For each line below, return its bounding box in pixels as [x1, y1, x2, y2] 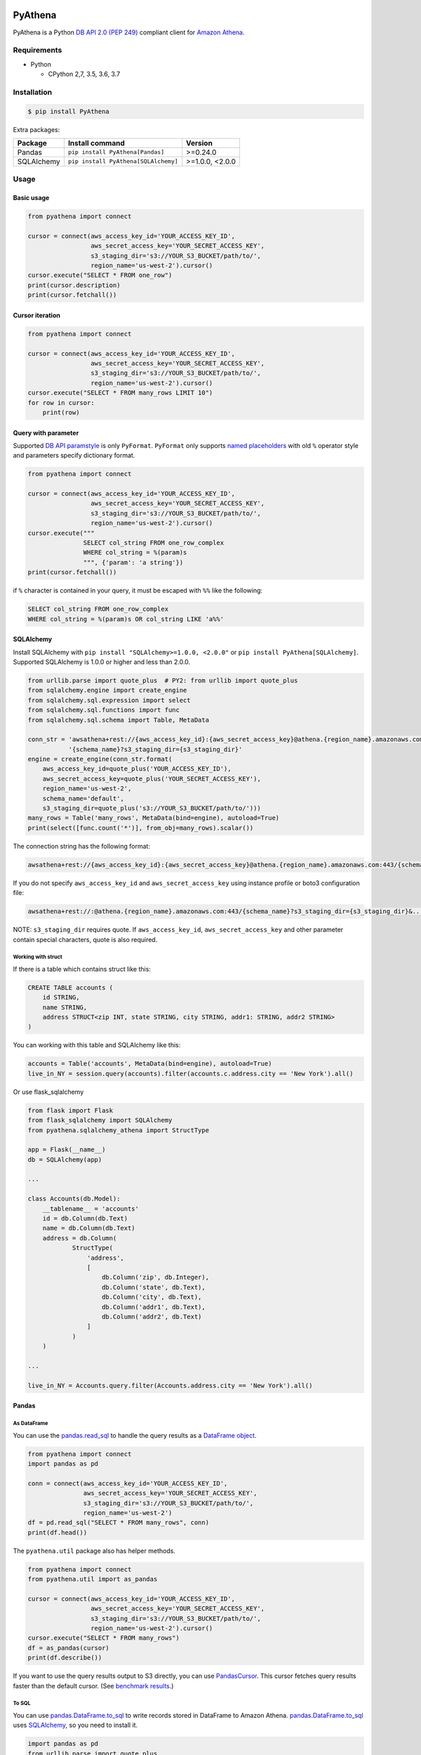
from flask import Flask [27, 1106, 114, 1114]
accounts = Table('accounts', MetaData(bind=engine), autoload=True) [27, 1060, 272, 1068]
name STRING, [42, 1003, 88, 1011]
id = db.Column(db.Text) [42, 1214, 128, 1223]
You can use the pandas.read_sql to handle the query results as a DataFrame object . [13, 1431, 257, 1439]
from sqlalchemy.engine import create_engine [27, 687, 187, 694]
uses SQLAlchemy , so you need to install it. [13, 1721, 138, 1730]
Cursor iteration [13, 311, 61, 319]
